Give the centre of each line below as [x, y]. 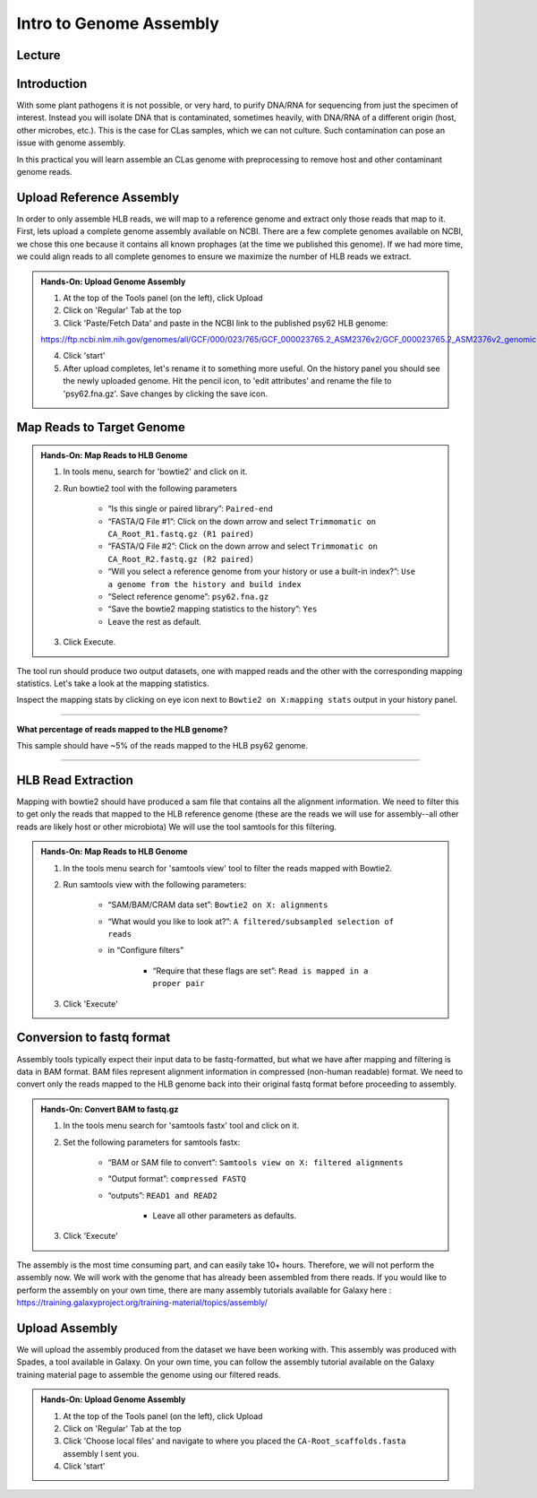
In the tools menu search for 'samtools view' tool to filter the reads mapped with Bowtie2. [228, 868]
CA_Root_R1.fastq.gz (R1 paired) [181, 534]
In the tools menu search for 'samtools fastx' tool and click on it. [181, 1126]
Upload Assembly [67, 1328]
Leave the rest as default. [154, 621]
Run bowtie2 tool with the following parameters [150, 488]
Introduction [52, 84]
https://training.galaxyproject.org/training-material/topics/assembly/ [142, 1303]
